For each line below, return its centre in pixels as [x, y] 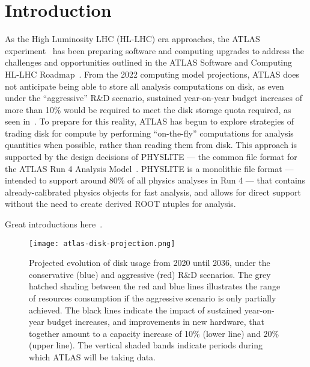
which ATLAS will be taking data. [92, 357]
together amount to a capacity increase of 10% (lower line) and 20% [154, 333]
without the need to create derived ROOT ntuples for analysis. [120, 204]
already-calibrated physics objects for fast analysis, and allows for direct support [153, 192]
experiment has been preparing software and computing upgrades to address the [155, 50]
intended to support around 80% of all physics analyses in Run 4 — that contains [155, 180]
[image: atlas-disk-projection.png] [102, 243]
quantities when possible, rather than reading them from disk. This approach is [151, 145]
